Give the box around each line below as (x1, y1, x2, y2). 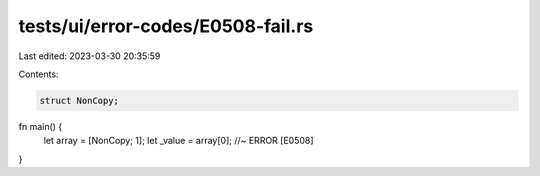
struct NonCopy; (39, 95, 120, 106)
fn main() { (18, 120, 63, 132)
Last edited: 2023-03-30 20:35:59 (18, 50, 161, 62)
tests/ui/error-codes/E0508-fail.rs (18, 15, 314, 37)
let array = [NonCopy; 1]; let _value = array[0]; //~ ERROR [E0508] (43, 135, 314, 147)
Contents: (18, 68, 59, 80)
